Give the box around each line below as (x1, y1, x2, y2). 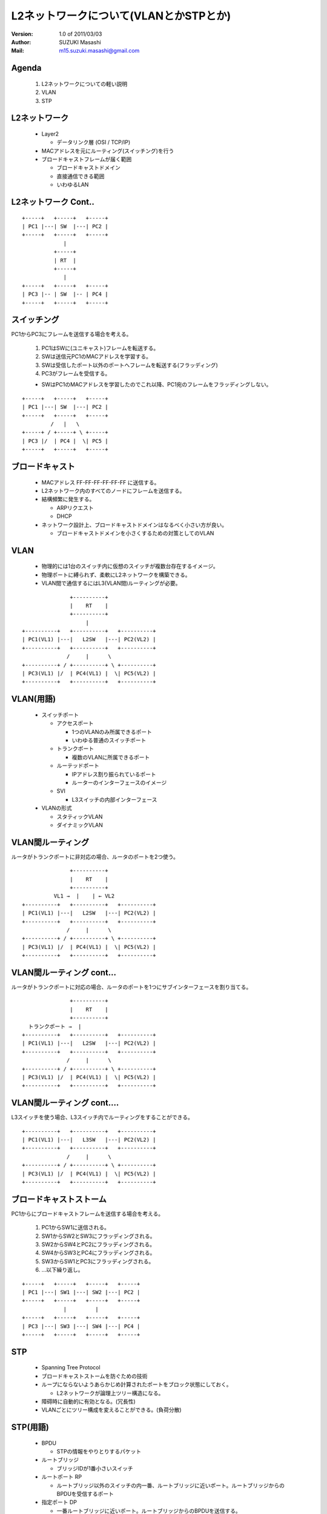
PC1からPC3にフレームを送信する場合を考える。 (11, 331, 132, 338)
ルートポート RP (41, 1473, 82, 1481)
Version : (11, 30, 33, 38)
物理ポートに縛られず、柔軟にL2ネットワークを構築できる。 (41, 571, 191, 578)
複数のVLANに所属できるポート (71, 753, 150, 761)
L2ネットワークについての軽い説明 (41, 80, 128, 87)
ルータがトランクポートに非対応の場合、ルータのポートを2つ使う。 (11, 853, 179, 860)
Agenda (11, 63, 42, 73)
